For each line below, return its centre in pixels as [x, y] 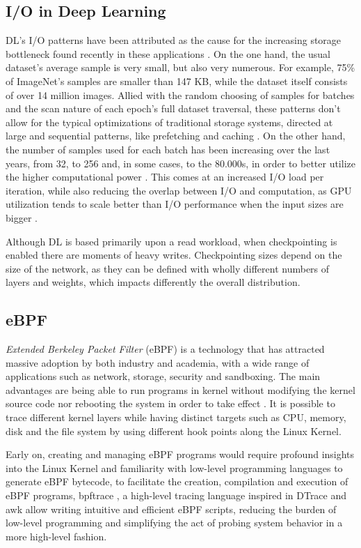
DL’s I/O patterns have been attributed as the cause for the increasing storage [174, 40]
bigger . [22, 217]
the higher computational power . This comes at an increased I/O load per [165, 177]
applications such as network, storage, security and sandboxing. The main [163, 376]
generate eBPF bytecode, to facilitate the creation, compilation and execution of [177, 481]
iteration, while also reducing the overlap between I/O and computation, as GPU [179, 190]
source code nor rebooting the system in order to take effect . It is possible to [170, 403]
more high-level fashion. [56, 536]
